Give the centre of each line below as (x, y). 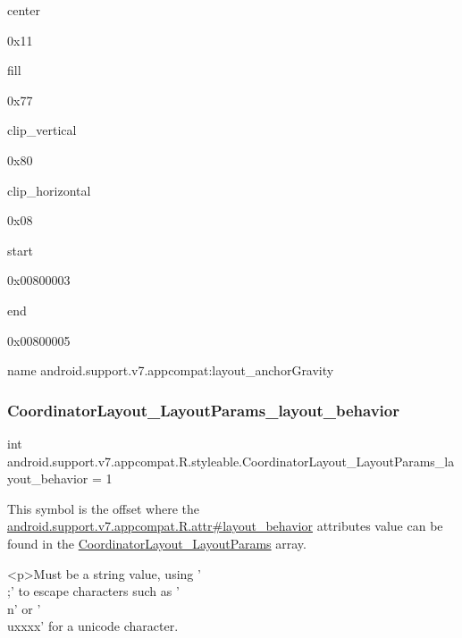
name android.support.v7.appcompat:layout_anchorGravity (171, 370)
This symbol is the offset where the (103, 508)
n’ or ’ (24, 608)
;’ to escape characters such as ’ (93, 591)
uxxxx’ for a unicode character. (93, 626)
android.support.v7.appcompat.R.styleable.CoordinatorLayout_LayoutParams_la (231, 461)
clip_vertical (42, 130)
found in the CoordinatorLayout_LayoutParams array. (157, 543)
